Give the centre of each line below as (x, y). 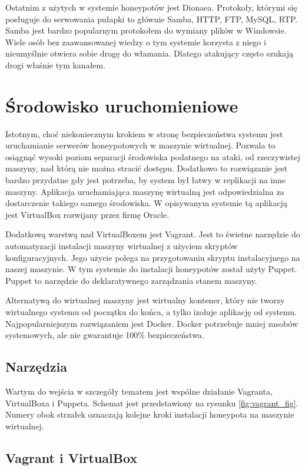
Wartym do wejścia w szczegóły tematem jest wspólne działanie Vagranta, (139, 391)
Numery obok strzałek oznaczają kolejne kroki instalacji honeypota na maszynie (150, 414)
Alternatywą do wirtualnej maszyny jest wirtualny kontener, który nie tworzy (145, 300)
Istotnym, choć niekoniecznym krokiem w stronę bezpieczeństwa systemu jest (144, 133)
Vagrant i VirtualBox (72, 457)
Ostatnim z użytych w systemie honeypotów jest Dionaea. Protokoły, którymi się (151, 7)
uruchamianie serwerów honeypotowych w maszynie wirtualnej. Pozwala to (140, 145)
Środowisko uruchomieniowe (122, 105)
